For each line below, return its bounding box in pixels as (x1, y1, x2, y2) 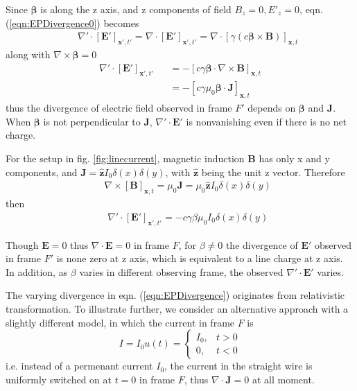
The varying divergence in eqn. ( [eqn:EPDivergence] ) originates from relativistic (6, 288, 345, 302)
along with (6, 47, 51, 62)
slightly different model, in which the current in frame (6, 315, 235, 329)
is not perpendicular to (43, 114, 141, 128)
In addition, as (6, 264, 68, 279)
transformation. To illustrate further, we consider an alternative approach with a (6, 302, 349, 316)
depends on (247, 101, 296, 115)
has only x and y (259, 151, 330, 166)
